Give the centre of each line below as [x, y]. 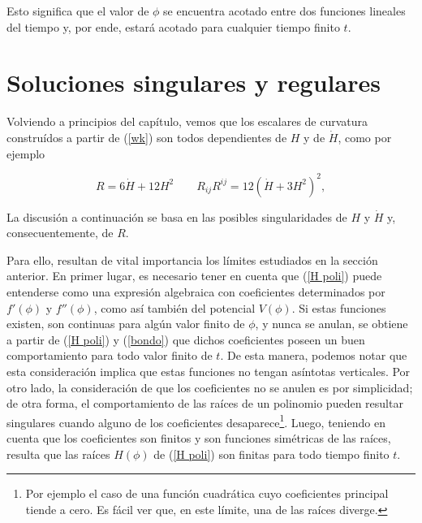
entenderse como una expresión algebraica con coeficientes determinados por [196, 291]
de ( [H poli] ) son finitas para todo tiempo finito [271, 454]
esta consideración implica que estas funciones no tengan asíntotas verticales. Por [209, 371]
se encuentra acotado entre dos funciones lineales [284, 11]
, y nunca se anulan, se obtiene [332, 324]
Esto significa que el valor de [78, 11]
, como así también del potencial [174, 307]
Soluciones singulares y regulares [194, 82]
